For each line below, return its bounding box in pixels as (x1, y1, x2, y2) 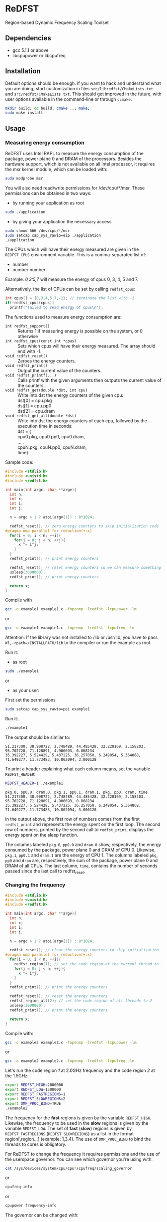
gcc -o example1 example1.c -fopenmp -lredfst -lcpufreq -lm (5, 625, 135, 631)
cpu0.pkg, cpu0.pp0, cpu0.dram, (17, 434, 85, 439)
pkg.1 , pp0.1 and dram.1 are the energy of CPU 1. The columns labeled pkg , (5, 852, 158, 858)
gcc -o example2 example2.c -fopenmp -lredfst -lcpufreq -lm (5, 1058, 135, 1063)
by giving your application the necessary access (12, 218, 112, 224)
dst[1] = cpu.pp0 (17, 403, 52, 409)
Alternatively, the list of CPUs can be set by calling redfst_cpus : (5, 286, 136, 292)
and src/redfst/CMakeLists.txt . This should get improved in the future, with (5, 91, 162, 97)
